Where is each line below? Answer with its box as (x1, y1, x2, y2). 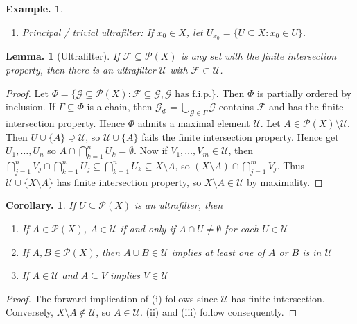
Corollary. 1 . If (6, 198, 76, 212)
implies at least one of (171, 244, 265, 259)
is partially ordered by (256, 85, 351, 100)
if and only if (120, 221, 176, 235)
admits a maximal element (137, 116, 250, 130)
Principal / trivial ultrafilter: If (21, 24, 154, 39)
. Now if (133, 143, 168, 157)
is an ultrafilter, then (134, 198, 223, 212)
